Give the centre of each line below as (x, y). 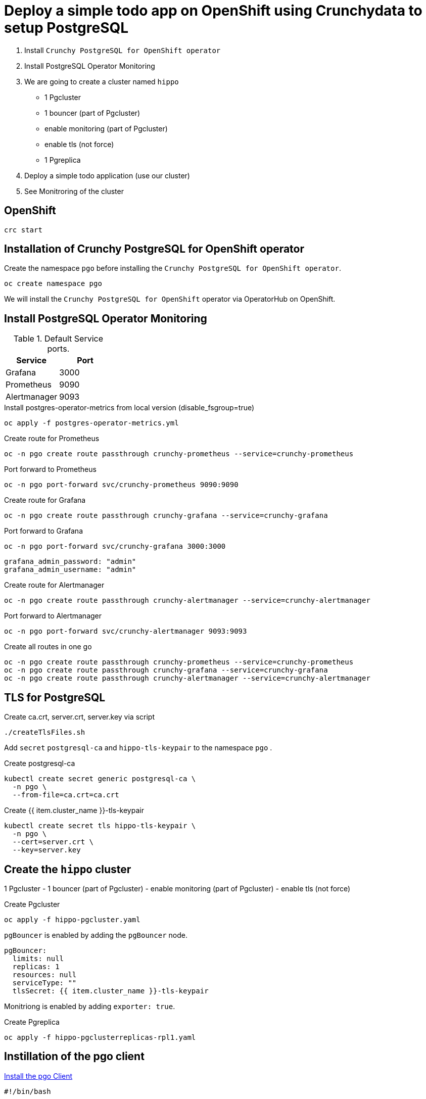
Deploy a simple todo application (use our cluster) (107, 175)
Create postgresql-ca (40, 763)
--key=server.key (46, 850)
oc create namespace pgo (53, 284)
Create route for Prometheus (52, 439)
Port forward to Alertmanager (53, 616)
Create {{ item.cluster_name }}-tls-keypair (74, 810)
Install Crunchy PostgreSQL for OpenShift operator (123, 50)
